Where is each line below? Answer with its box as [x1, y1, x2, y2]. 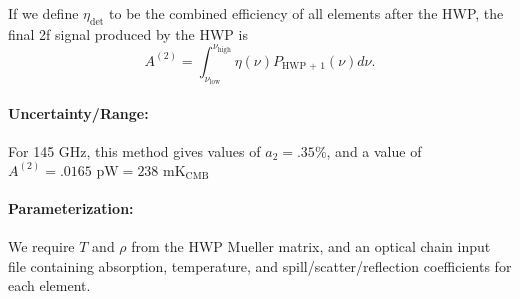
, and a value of [326, 140, 422, 161]
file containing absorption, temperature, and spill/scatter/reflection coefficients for [8, 255, 512, 276]
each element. [8, 275, 91, 296]
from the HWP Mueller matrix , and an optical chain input [131, 236, 491, 257]
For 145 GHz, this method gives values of [8, 140, 261, 161]
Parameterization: [8, 197, 134, 218]
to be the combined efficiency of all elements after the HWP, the [109, 3, 504, 23]
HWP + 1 [281, 61, 326, 72]
